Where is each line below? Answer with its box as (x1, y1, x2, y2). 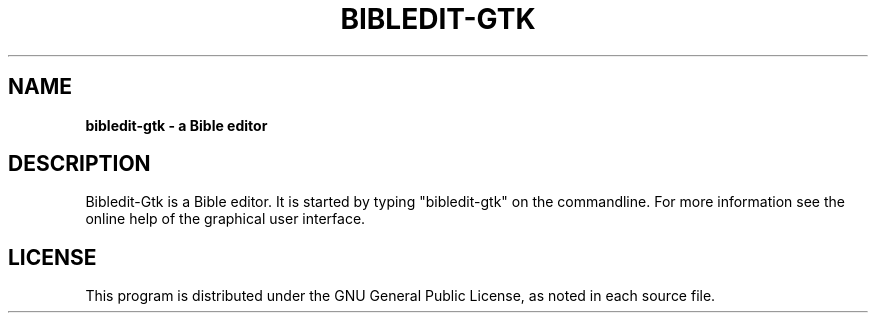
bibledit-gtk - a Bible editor (85, 116, 268, 134)
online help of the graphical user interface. (85, 210, 366, 228)
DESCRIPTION (8, 151, 151, 177)
